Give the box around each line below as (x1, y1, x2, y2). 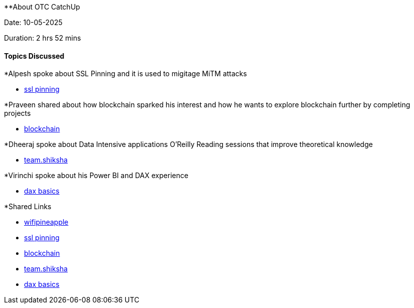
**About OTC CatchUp (4, 3, 80, 11)
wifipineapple (24, 218, 69, 227)
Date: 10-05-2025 (4, 18, 63, 27)
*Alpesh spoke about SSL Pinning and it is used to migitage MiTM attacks (4, 69, 247, 78)
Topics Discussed (4, 51, 65, 60)
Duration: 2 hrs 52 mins (4, 34, 81, 42)
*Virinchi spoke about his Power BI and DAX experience (4, 171, 189, 180)
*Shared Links (4, 202, 52, 211)
